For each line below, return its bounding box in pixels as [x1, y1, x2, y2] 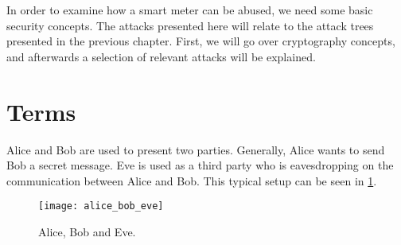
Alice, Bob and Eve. [38, 223, 136, 239]
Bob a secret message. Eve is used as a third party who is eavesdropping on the [6, 157, 394, 173]
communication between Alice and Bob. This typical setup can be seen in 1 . [6, 172, 377, 189]
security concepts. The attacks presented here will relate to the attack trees [6, 17, 374, 33]
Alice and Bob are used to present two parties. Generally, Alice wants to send [6, 141, 385, 157]
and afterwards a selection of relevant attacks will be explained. [6, 48, 316, 64]
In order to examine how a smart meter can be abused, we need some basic [6, 2, 373, 17]
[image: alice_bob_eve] [38, 200, 164, 212]
